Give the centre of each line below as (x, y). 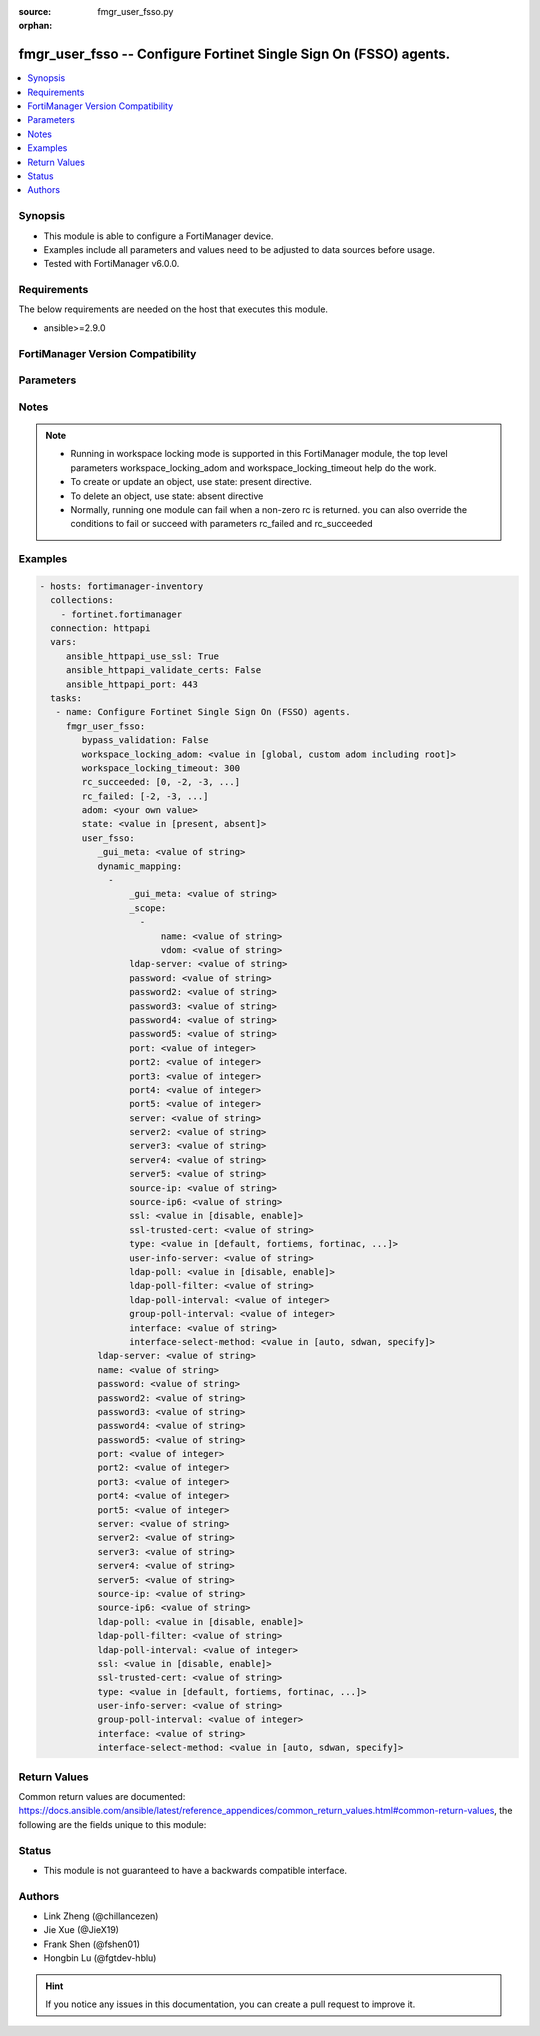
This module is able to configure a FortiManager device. (158, 236)
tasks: (66, 698)
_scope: (147, 908)
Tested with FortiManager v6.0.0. (111, 264)
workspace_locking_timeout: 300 (160, 768)
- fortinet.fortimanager (121, 614)
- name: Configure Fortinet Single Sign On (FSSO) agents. (203, 712)
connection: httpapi (100, 628)
